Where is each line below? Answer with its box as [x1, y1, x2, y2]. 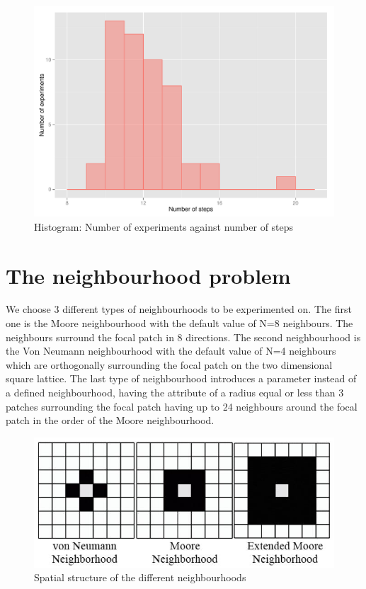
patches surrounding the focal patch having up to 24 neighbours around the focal [6, 399, 358, 413]
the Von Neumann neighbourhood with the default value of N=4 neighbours [6, 343, 336, 358]
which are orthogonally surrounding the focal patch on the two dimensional [6, 357, 333, 372]
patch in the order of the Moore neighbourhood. [6, 413, 215, 428]
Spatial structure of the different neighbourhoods [34, 570, 246, 585]
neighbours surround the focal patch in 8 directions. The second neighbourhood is [6, 329, 361, 344]
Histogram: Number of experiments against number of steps [34, 219, 294, 234]
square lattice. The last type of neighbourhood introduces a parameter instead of [6, 371, 357, 386]
